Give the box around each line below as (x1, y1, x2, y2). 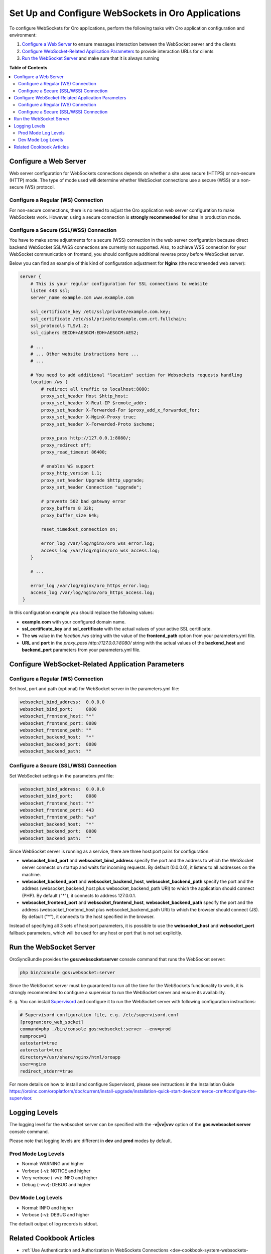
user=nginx (20, 1061, 47, 1067)
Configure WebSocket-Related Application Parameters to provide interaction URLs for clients (22, 48, 214, 54)
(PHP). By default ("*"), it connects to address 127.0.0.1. (22, 892, 137, 898)
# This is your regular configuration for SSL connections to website (30, 281, 208, 286)
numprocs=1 (20, 1033, 47, 1039)
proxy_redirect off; (41, 442, 92, 448)
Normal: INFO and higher (22, 1204, 74, 1211)
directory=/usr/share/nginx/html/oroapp (20, 1054, 120, 1060)
